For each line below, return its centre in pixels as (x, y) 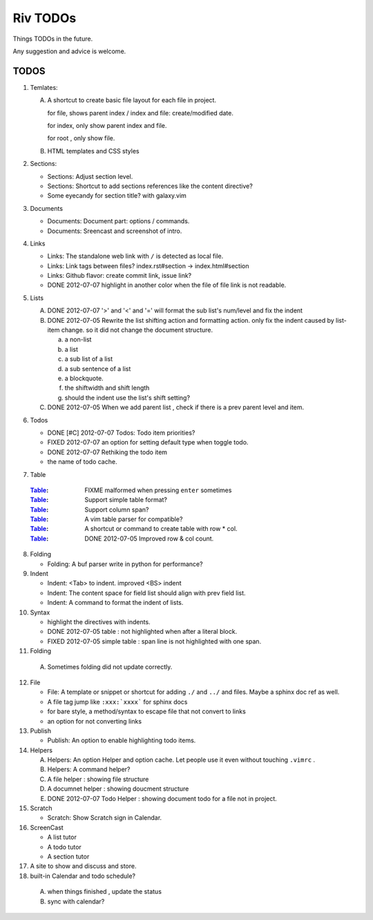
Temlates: (44, 87)
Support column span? (117, 509)
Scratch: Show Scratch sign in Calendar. (105, 818)
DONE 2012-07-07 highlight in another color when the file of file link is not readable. (167, 285)
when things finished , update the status (105, 892)
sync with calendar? (76, 901)
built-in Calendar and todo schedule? (83, 876)
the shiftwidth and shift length (107, 388)
